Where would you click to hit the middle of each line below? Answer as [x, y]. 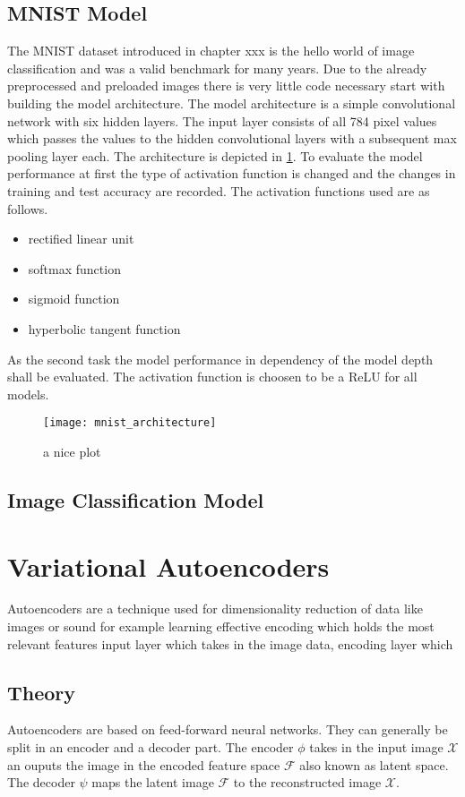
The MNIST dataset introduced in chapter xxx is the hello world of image [211, 51]
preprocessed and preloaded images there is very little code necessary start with [226, 86]
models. [28, 394]
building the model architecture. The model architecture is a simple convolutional [232, 103]
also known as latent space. [374, 764]
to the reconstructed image [307, 782]
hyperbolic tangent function [104, 328]
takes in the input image [376, 747]
